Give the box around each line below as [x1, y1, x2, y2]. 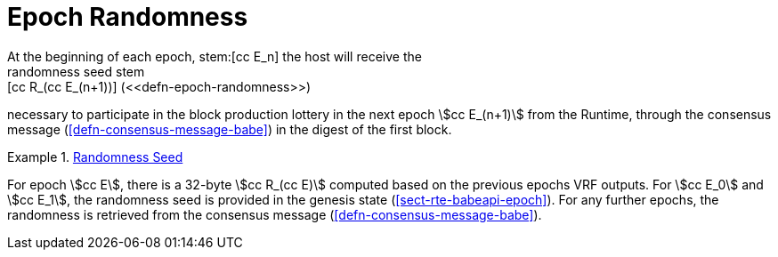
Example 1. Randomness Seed [7, 149, 183, 165]
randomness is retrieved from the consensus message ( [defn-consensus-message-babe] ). [7, 206, 542, 222]
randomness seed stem [7, 63, 145, 79]
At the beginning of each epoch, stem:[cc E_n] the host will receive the [7, 48, 422, 64]
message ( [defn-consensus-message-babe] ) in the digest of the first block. [7, 121, 452, 137]
